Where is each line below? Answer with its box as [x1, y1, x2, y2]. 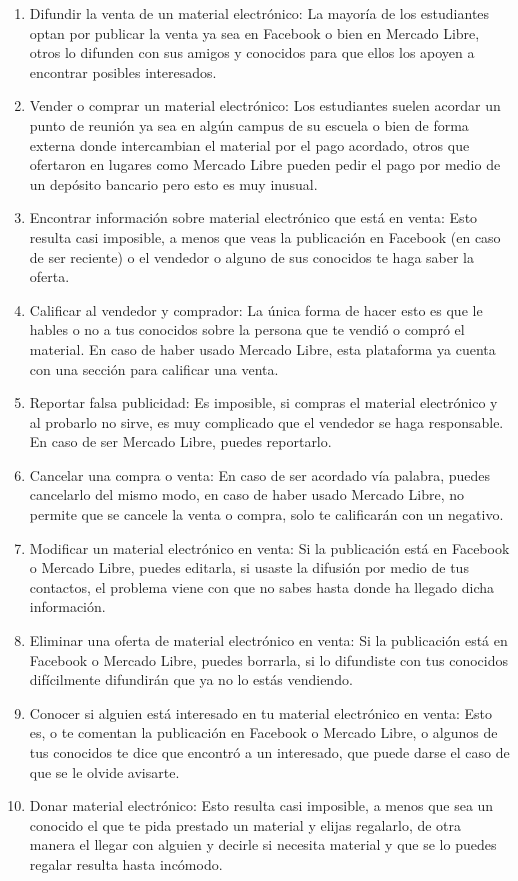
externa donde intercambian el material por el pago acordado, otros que [29, 134, 470, 155]
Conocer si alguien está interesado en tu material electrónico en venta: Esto [29, 702, 493, 723]
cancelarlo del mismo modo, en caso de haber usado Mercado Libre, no [29, 484, 464, 505]
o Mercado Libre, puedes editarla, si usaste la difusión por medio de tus [29, 557, 469, 578]
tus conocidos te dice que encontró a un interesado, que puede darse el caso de [29, 742, 510, 762]
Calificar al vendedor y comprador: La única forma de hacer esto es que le [29, 299, 483, 320]
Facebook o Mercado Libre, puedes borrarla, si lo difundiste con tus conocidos [29, 649, 508, 670]
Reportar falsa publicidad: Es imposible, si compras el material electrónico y [29, 392, 498, 413]
